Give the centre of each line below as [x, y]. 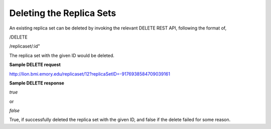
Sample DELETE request [35, 64]
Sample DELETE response [37, 83]
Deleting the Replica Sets [63, 13]
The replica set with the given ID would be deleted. [62, 55]
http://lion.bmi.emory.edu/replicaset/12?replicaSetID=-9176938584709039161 [90, 74]
